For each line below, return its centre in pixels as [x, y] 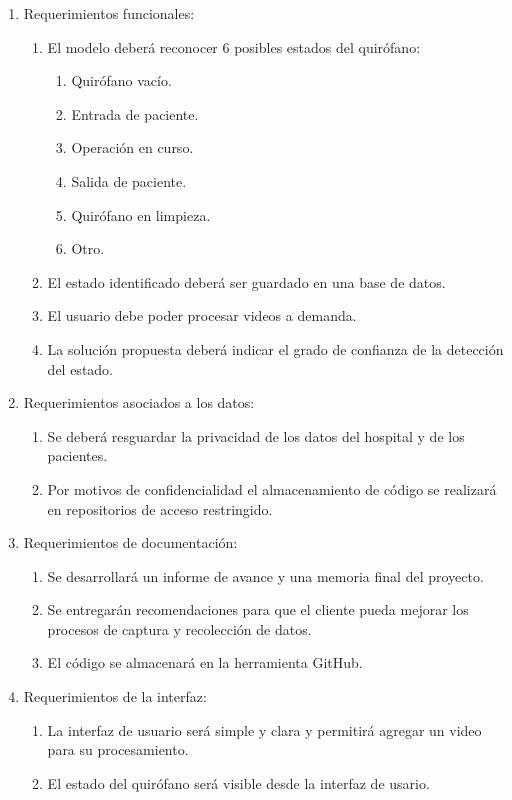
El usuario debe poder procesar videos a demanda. [202, 315]
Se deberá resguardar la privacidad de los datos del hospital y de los [256, 435]
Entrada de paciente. [135, 113]
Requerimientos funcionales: [109, 13]
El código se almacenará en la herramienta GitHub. [205, 662]
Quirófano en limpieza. [141, 214]
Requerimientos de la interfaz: [115, 696]
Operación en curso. [132, 147]
